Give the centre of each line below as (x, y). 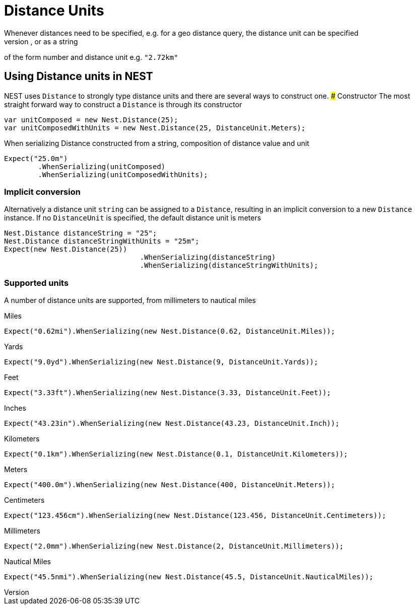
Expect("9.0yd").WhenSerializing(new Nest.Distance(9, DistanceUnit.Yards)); (161, 362)
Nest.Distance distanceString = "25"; (81, 233)
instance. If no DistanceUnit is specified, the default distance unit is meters (133, 218)
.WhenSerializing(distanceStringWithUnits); (229, 265)
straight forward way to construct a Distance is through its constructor (123, 104)
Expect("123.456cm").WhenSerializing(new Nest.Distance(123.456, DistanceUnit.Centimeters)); (195, 516)
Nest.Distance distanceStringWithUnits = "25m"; (102, 241)
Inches (15, 408)
